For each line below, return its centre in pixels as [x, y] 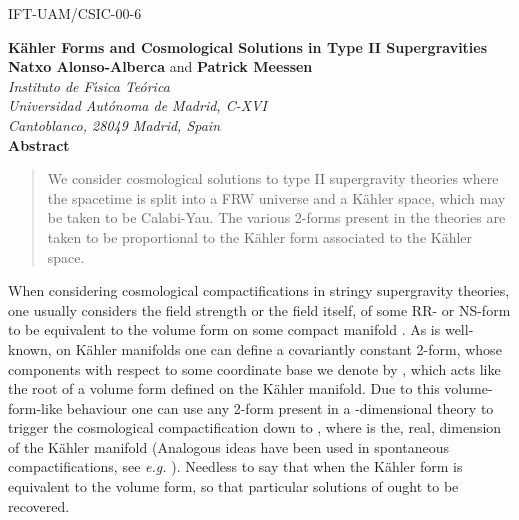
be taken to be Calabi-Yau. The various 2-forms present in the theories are [276, 217]
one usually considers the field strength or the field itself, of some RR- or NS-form [259, 309]
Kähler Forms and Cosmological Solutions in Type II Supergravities [248, 46]
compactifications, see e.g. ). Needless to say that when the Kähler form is [235, 466]
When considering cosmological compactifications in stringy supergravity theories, [259, 290]
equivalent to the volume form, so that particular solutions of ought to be [233, 486]
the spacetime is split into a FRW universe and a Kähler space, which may [276, 197]
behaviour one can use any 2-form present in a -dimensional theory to [280, 407]
